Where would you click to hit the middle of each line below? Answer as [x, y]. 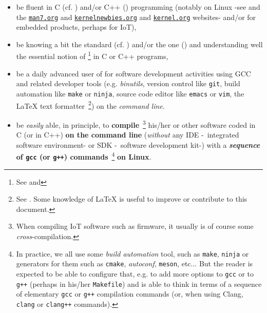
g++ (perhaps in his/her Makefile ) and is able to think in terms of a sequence [139, 283]
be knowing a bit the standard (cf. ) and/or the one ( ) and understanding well [139, 44]
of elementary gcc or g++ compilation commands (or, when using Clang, [130, 294]
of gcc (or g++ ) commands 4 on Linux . [84, 156]
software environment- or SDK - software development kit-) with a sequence [138, 144]
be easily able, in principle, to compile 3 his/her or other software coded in [136, 124]
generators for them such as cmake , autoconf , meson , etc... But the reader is [135, 263]
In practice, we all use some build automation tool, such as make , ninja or [132, 253]
